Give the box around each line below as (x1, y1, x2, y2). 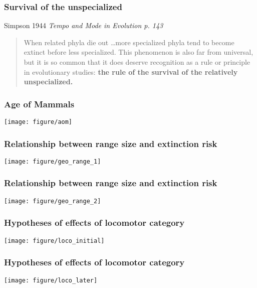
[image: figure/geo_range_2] (4, 197, 101, 205)
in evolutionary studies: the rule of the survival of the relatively (24, 66, 238, 77)
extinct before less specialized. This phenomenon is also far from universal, (24, 47, 253, 57)
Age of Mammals (4, 97, 75, 110)
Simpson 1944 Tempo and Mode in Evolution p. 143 (4, 20, 163, 31)
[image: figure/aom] (4, 118, 73, 125)
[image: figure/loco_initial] (4, 237, 105, 244)
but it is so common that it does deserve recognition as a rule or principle (24, 57, 250, 67)
